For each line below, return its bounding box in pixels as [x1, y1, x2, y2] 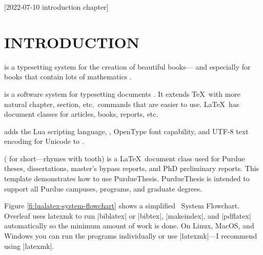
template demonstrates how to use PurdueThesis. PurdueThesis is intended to [4, 173, 250, 184]
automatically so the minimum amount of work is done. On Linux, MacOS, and [4, 220, 254, 231]
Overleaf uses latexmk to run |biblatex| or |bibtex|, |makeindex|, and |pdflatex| [4, 210, 251, 221]
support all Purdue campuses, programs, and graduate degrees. [4, 183, 203, 194]
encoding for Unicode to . [4, 136, 84, 146]
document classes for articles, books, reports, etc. [4, 109, 158, 119]
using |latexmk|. [4, 240, 54, 251]
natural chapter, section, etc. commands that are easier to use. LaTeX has [4, 98, 239, 109]
